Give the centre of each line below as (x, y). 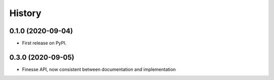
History (25, 13)
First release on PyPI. (44, 43)
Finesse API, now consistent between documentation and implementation (99, 69)
